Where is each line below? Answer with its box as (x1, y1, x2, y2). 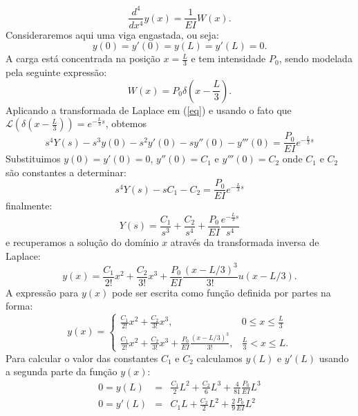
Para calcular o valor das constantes (6, 350, 158, 365)
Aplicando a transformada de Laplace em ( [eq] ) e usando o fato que (6, 102, 292, 117)
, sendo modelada (279, 51, 352, 66)
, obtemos (105, 116, 147, 131)
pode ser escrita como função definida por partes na (111, 285, 331, 299)
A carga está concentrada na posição (6, 51, 160, 66)
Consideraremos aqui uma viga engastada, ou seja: (6, 27, 219, 41)
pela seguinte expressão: (6, 64, 107, 79)
